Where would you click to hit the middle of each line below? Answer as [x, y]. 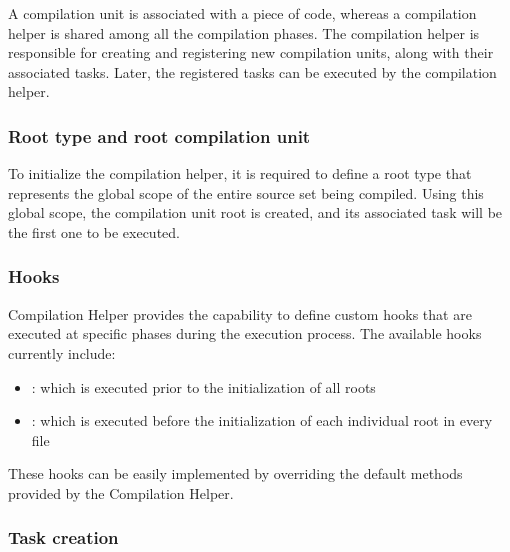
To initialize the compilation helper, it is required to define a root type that [240, 173]
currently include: [62, 352]
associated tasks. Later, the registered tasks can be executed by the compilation [252, 71]
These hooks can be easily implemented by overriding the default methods [235, 473]
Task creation [63, 537]
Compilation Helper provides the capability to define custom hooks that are [240, 313]
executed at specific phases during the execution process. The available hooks [245, 333]
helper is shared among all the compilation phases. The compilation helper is [244, 32]
